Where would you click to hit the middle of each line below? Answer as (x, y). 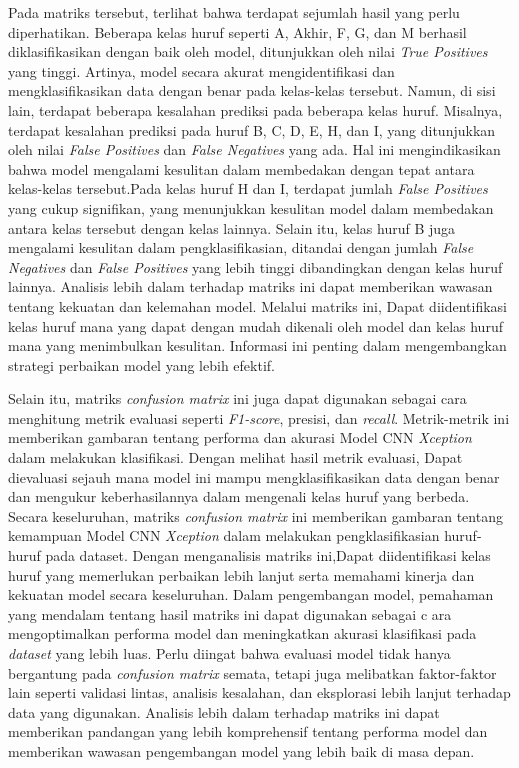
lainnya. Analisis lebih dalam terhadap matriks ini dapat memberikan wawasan (250, 286)
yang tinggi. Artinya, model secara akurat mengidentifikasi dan (201, 70)
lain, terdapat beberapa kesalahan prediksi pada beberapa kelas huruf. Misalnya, (255, 109)
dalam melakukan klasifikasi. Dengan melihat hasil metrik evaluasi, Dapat (235, 457)
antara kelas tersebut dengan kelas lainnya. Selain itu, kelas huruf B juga (232, 227)
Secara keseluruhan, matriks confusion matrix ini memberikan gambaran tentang (255, 515)
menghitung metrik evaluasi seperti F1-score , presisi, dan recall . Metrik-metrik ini (259, 417)
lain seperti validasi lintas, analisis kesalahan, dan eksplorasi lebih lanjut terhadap (259, 692)
